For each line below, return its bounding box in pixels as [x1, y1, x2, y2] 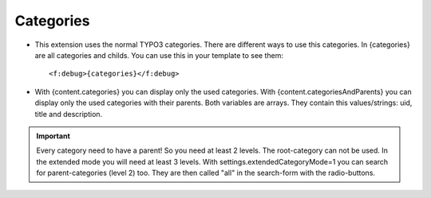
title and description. [34, 109, 103, 118]
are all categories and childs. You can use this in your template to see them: [34, 50, 283, 60]
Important [36, 131, 71, 141]
